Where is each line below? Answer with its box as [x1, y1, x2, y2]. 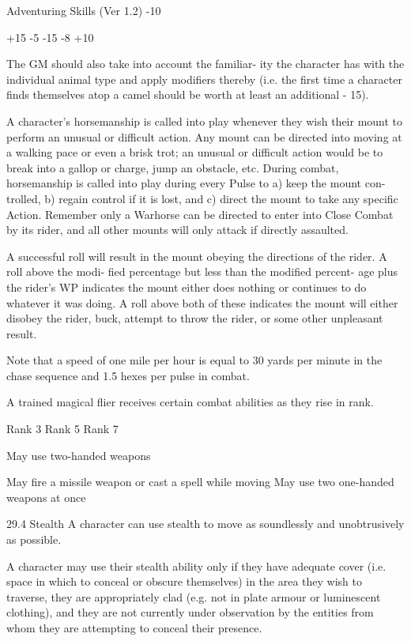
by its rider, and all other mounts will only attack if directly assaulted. [6, 221, 349, 238]
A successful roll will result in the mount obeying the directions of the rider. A [6, 247, 387, 264]
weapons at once [6, 488, 86, 505]
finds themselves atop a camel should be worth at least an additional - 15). [6, 86, 369, 103]
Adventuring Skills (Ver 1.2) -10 [6, 2, 161, 18]
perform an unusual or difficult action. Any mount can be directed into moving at [6, 128, 402, 145]
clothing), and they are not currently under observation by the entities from [6, 604, 374, 620]
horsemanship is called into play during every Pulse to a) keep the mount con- [6, 175, 386, 191]
